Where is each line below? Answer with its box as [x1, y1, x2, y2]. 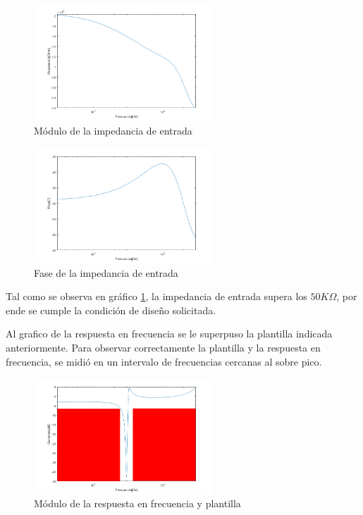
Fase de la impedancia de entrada [34, 265, 178, 280]
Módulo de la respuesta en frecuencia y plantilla [34, 496, 241, 511]
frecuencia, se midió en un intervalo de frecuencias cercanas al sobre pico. [6, 354, 322, 368]
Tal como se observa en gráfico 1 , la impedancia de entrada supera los [6, 289, 307, 304]
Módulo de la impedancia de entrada [34, 123, 192, 138]
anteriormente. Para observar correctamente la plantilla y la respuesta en [6, 340, 321, 354]
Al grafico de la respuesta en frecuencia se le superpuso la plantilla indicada [6, 326, 333, 341]
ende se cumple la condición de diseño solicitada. [6, 302, 216, 317]
